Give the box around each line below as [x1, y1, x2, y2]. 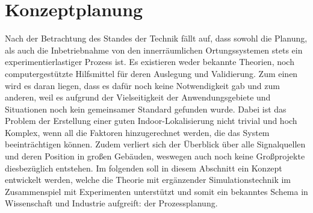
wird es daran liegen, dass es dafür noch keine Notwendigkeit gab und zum [5, 79, 280, 91]
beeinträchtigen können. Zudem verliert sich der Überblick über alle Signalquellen [5, 138, 306, 150]
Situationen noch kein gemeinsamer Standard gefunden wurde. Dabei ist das [5, 102, 287, 115]
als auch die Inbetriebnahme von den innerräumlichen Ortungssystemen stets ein [5, 43, 303, 56]
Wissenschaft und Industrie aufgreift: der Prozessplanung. [5, 197, 218, 209]
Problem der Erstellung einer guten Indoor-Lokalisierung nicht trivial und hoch [5, 114, 297, 127]
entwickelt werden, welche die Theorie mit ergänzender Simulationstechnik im [5, 173, 291, 186]
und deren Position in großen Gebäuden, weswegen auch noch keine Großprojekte [5, 150, 305, 162]
